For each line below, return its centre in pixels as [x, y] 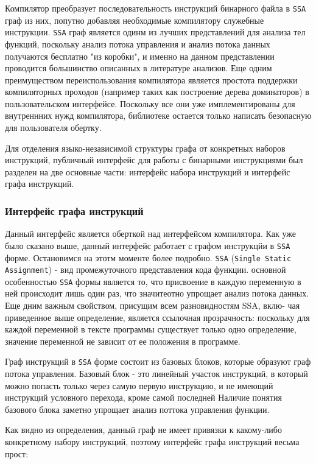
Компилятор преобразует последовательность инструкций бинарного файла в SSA [156, 8]
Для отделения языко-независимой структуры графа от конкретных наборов [145, 148]
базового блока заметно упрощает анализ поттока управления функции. [137, 409]
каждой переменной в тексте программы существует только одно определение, [151, 329]
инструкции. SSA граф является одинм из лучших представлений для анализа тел [155, 32]
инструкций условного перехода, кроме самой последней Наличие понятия [144, 397]
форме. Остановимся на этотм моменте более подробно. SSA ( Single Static [148, 257]
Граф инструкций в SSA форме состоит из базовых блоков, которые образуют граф [158, 361]
